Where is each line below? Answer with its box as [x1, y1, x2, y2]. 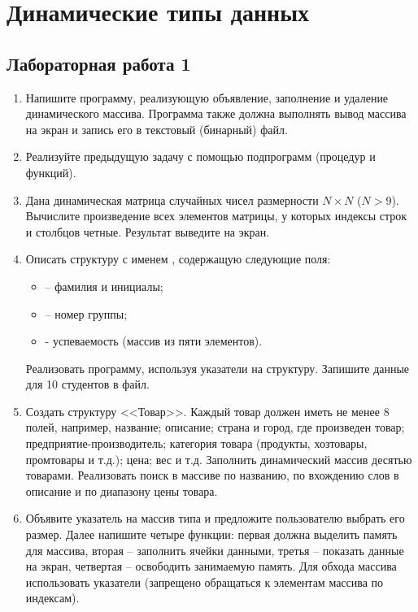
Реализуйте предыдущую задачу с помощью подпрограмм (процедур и [25, 148, 376, 165]
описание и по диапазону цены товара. [25, 482, 218, 499]
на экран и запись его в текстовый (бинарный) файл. [25, 120, 288, 137]
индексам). [25, 589, 80, 606]
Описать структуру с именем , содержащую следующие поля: [25, 250, 331, 267]
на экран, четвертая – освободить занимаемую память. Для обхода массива [25, 558, 397, 575]
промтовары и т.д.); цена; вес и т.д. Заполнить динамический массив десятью [25, 450, 412, 467]
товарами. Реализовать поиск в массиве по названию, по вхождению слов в [25, 467, 399, 484]
